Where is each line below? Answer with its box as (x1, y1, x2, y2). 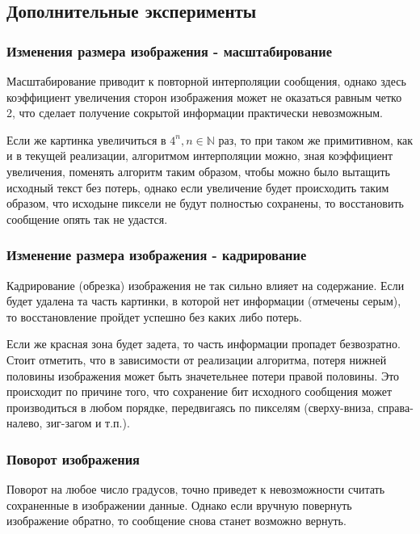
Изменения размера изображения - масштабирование (6, 40, 332, 61)
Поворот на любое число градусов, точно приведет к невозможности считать (6, 481, 385, 498)
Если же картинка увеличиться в (6, 131, 166, 148)
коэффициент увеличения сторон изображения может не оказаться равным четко (6, 88, 402, 105)
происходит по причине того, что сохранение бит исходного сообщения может (6, 383, 393, 400)
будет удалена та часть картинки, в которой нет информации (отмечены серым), (6, 292, 401, 309)
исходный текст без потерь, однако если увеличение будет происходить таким (6, 179, 389, 196)
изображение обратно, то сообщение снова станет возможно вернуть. (6, 512, 346, 529)
